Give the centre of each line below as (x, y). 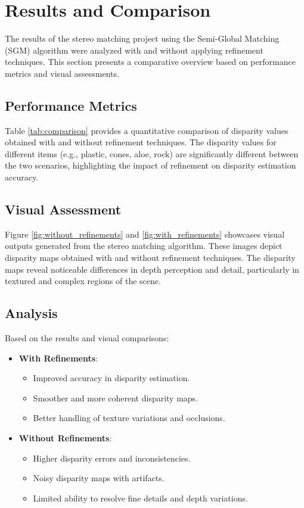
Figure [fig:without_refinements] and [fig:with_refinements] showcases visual (145, 234)
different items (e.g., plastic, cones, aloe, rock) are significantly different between (152, 153)
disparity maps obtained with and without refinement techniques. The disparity (150, 258)
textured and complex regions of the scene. (83, 281)
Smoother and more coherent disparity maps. (116, 398)
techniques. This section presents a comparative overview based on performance (150, 62)
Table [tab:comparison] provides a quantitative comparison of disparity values (147, 130)
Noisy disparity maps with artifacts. (99, 478)
